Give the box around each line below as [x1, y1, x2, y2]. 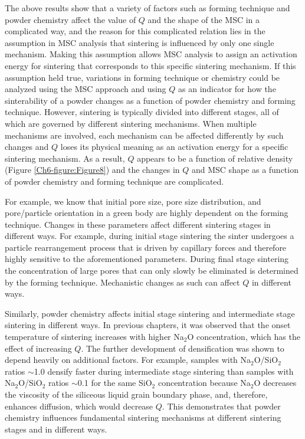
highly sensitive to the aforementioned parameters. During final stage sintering [5, 253, 289, 265]
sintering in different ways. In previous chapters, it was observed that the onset [5, 319, 291, 331]
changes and [5, 140, 49, 153]
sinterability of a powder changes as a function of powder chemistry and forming [5, 94, 296, 106]
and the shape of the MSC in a [147, 13, 260, 25]
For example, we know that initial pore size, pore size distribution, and [5, 195, 261, 207]
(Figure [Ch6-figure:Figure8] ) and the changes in [5, 163, 180, 176]
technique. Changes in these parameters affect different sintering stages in [5, 218, 271, 230]
